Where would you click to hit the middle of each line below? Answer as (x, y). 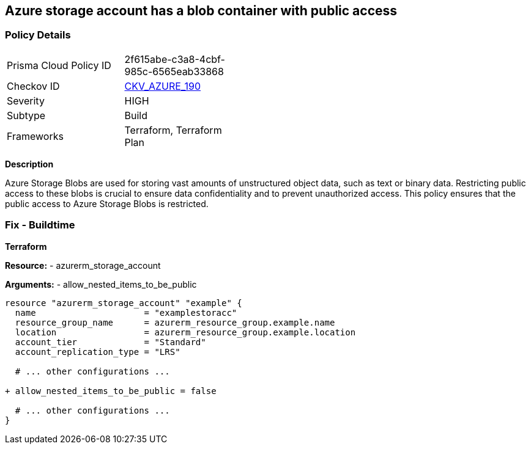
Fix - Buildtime (40, 225)
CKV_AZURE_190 (163, 86)
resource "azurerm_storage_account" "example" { (124, 303)
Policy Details (38, 35)
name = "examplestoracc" (126, 312)
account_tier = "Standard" (110, 342)
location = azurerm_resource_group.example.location (185, 332)
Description (29, 164)
